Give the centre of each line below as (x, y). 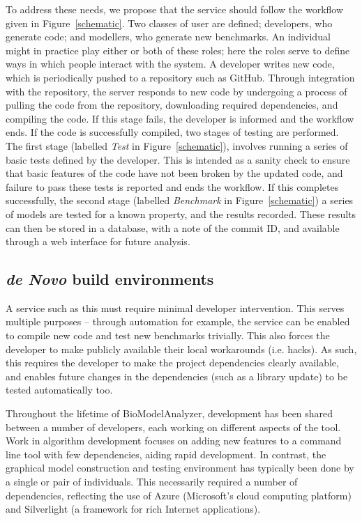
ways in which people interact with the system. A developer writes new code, (170, 64)
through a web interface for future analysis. (98, 241)
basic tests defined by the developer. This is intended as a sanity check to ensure (178, 159)
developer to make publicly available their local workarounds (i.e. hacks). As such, (181, 349)
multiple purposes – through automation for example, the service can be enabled (178, 321)
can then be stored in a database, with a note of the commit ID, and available (173, 227)
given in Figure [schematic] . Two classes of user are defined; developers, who (169, 23)
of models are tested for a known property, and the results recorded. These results (181, 213)
